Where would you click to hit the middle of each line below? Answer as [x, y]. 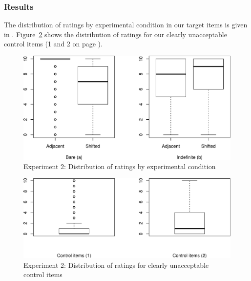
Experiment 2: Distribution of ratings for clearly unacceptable [116, 265]
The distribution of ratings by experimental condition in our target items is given [126, 25]
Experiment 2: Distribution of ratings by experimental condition [120, 166]
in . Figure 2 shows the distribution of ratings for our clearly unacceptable [115, 34]
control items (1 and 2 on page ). [53, 44]
